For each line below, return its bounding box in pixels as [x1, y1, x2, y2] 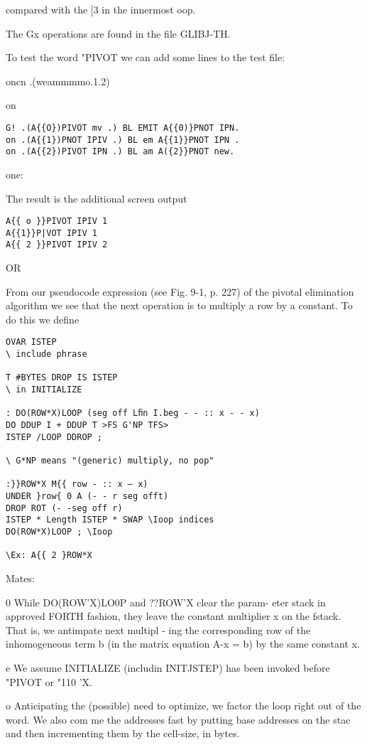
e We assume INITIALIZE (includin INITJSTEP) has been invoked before [6, 660, 330, 675]
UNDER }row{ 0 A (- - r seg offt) [6, 491, 169, 501]
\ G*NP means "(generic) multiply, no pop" [6, 456, 214, 466]
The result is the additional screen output [6, 191, 187, 205]
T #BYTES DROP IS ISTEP [6, 372, 118, 383]
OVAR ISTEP [6, 337, 57, 348]
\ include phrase [6, 349, 87, 360]
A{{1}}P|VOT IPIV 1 [6, 227, 97, 238]
